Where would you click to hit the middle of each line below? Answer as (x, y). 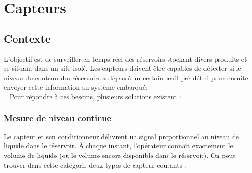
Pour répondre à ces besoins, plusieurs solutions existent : (95, 96)
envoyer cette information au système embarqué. (76, 87)
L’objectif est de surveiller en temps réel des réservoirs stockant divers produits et (126, 58)
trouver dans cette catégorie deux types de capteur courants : (95, 165)
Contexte (27, 38)
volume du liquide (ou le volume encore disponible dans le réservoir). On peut (120, 155)
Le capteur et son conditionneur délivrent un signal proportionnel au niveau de (121, 136)
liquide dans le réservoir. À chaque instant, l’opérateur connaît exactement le (118, 146)
